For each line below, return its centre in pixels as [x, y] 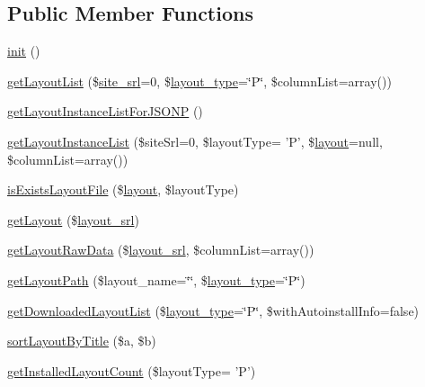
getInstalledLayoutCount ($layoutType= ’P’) [132, 370]
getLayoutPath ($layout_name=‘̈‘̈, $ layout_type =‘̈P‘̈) [156, 279]
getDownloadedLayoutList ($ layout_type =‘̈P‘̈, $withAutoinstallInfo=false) [213, 310]
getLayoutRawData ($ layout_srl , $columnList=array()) [161, 250]
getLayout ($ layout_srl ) [73, 219]
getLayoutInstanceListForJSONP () [105, 111]
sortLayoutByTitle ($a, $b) [82, 341]
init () [24, 51]
